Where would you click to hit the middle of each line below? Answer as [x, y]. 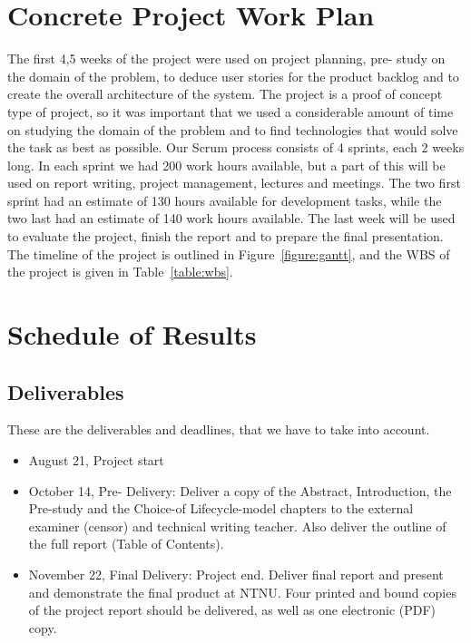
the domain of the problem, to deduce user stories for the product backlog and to [233, 76]
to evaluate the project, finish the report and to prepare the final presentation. [226, 236]
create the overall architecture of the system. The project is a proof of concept [225, 94]
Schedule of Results [132, 334]
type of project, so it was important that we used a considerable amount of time [231, 111]
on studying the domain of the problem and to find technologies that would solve [233, 129]
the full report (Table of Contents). [126, 544]
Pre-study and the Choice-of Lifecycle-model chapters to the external [221, 508]
